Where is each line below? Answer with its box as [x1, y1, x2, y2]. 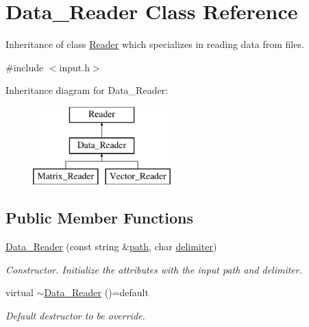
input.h [59, 60, 90, 74]
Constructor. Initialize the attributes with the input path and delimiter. [5, 262, 303, 276]
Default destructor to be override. [5, 308, 145, 322]
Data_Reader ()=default [44, 285, 149, 300]
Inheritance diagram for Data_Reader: [5, 83, 169, 97]
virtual [5, 285, 34, 300]
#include [5, 60, 44, 74]
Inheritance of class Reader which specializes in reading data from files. [5, 37, 304, 51]
